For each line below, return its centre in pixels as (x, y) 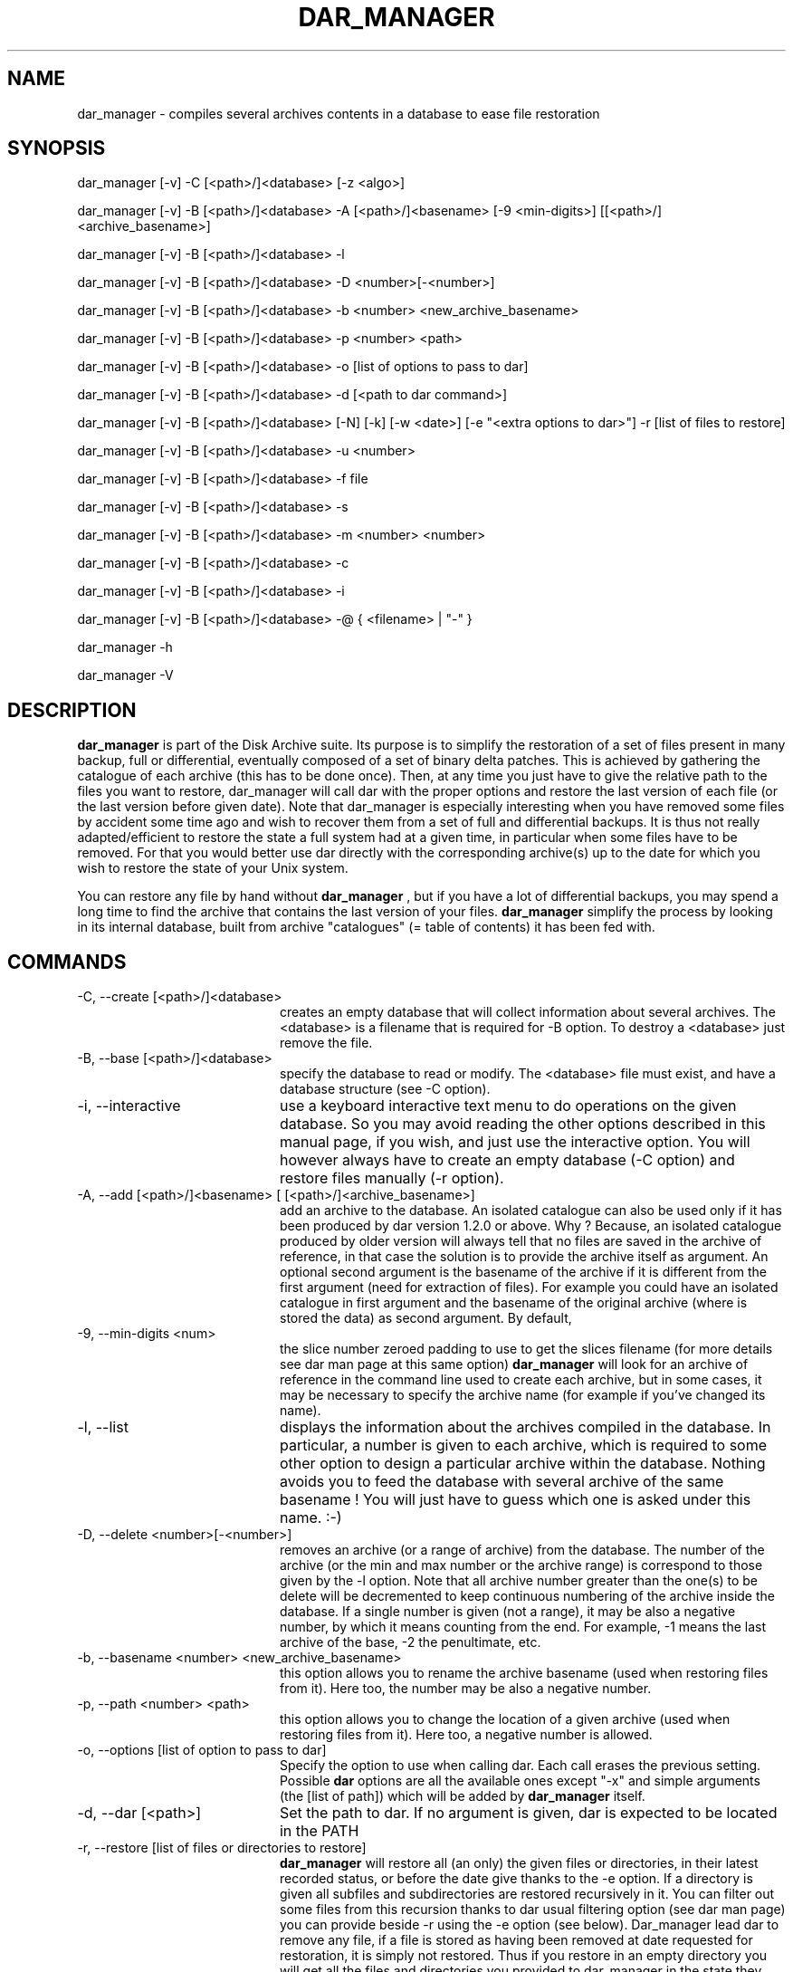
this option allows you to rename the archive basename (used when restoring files (524, 1673)
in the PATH (319, 1831)
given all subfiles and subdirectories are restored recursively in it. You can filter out (527, 1894)
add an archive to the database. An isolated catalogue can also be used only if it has (531, 1211)
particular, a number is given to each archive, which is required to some (523, 1445)
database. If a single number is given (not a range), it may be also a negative (508, 1612)
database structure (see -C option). (385, 1089)
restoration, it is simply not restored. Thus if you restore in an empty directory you (524, 1956)
